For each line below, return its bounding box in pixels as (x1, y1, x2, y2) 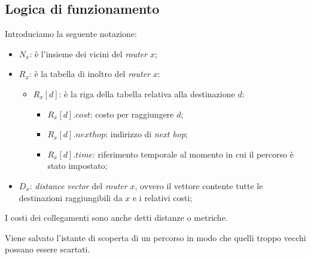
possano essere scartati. (5, 243, 90, 255)
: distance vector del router (29, 179, 127, 192)
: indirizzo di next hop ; (105, 128, 188, 140)
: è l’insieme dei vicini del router (29, 47, 148, 60)
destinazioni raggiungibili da (19, 191, 123, 203)
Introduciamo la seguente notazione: (5, 27, 138, 40)
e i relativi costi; (132, 191, 193, 203)
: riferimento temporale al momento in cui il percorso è (93, 147, 294, 160)
